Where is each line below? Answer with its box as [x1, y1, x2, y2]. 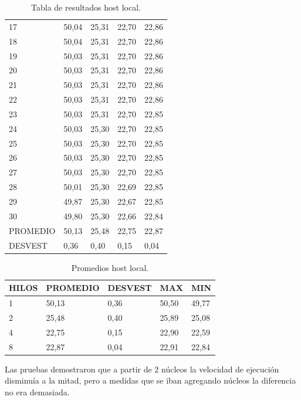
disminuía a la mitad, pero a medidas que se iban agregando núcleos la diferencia [5, 374, 296, 387]
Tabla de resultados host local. [31, 1, 141, 13]
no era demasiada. [5, 385, 70, 398]
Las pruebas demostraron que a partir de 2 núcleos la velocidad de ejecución [5, 362, 279, 375]
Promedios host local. [71, 261, 149, 273]
